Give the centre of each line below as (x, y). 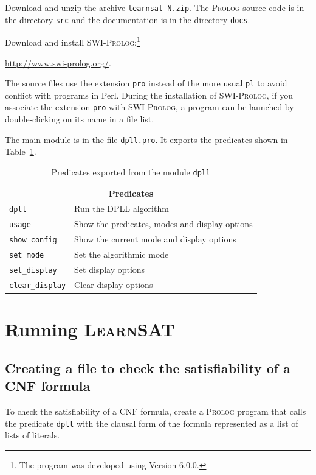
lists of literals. (33, 435)
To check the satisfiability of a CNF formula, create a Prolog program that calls (156, 411)
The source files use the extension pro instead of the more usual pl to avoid (146, 83)
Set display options (110, 269)
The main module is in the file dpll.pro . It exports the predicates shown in (146, 139)
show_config (33, 240)
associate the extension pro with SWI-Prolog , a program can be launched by (149, 107)
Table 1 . (21, 151)
